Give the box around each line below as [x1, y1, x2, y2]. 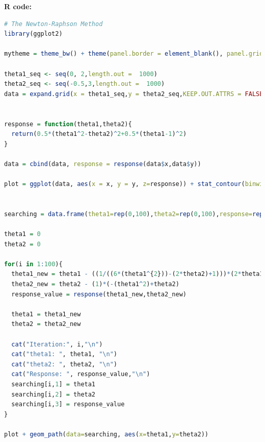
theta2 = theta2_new [11, 320, 81, 328]
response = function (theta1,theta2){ [4, 120, 132, 128]
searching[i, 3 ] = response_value [11, 401, 125, 408]
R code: [4, 1, 32, 11]
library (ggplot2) [4, 30, 63, 38]
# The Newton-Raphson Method [4, 20, 103, 28]
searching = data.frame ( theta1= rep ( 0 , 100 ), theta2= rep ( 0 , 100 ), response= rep [4, 210, 263, 218]
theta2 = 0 [4, 240, 41, 248]
